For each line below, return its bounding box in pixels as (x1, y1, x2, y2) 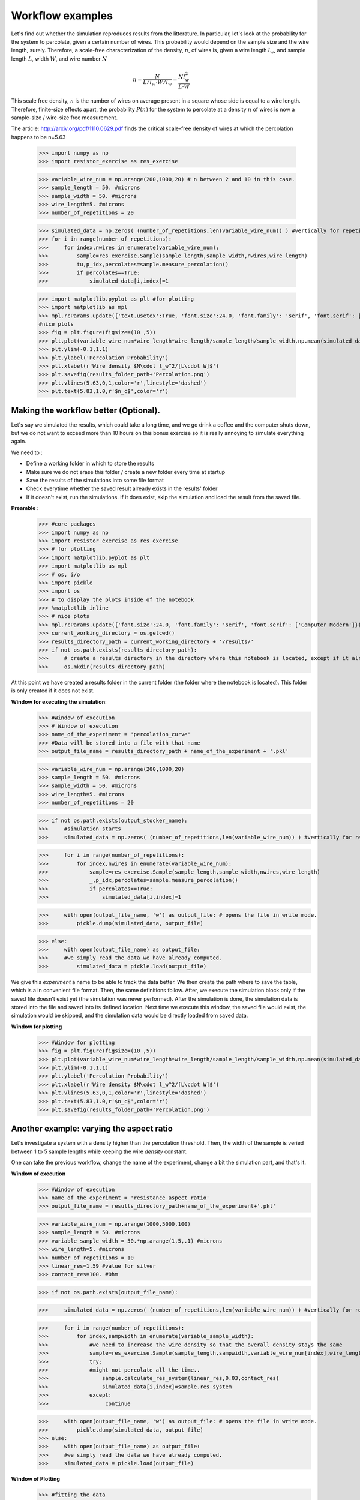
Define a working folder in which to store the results (26, 460, 154, 467)
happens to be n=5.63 (11, 133, 66, 140)
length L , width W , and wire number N (11, 55, 107, 62)
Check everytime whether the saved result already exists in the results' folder (26, 485, 218, 492)
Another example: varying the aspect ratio (11, 1124, 173, 1134)
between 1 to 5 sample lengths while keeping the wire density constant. (11, 1148, 188, 1155)
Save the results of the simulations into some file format (26, 477, 164, 484)
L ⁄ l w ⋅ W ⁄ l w (143, 79, 172, 87)
